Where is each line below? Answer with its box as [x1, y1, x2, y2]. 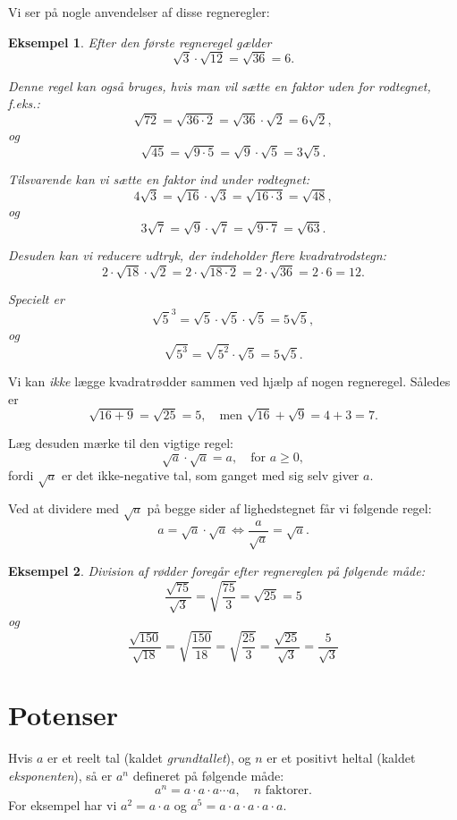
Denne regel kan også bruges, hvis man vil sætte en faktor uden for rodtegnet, [8, 76, 431, 95]
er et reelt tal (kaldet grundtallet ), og [47, 748, 251, 767]
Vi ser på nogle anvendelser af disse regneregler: [8, 3, 270, 21]
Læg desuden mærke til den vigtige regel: [8, 434, 233, 452]
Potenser [8, 697, 119, 733]
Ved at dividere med [8, 499, 120, 518]
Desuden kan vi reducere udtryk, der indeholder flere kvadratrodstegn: [8, 246, 386, 265]
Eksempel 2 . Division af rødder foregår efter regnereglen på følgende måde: [8, 561, 425, 579]
